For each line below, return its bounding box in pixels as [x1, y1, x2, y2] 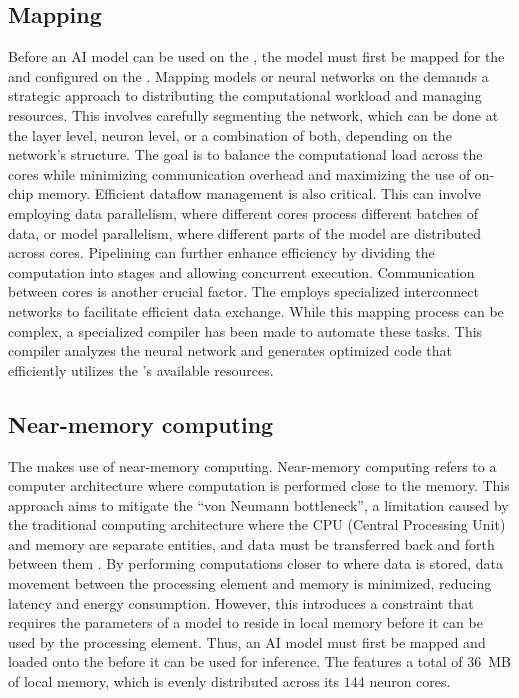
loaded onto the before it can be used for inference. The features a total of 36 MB [8, 651, 511, 672]
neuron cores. [369, 671, 451, 692]
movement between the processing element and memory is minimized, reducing [8, 573, 492, 594]
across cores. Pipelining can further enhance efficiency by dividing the [8, 242, 435, 263]
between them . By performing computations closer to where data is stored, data [8, 553, 503, 574]
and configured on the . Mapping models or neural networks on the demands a [8, 65, 489, 86]
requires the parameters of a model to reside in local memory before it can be [8, 612, 483, 633]
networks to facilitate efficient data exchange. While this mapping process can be [8, 300, 504, 321]
